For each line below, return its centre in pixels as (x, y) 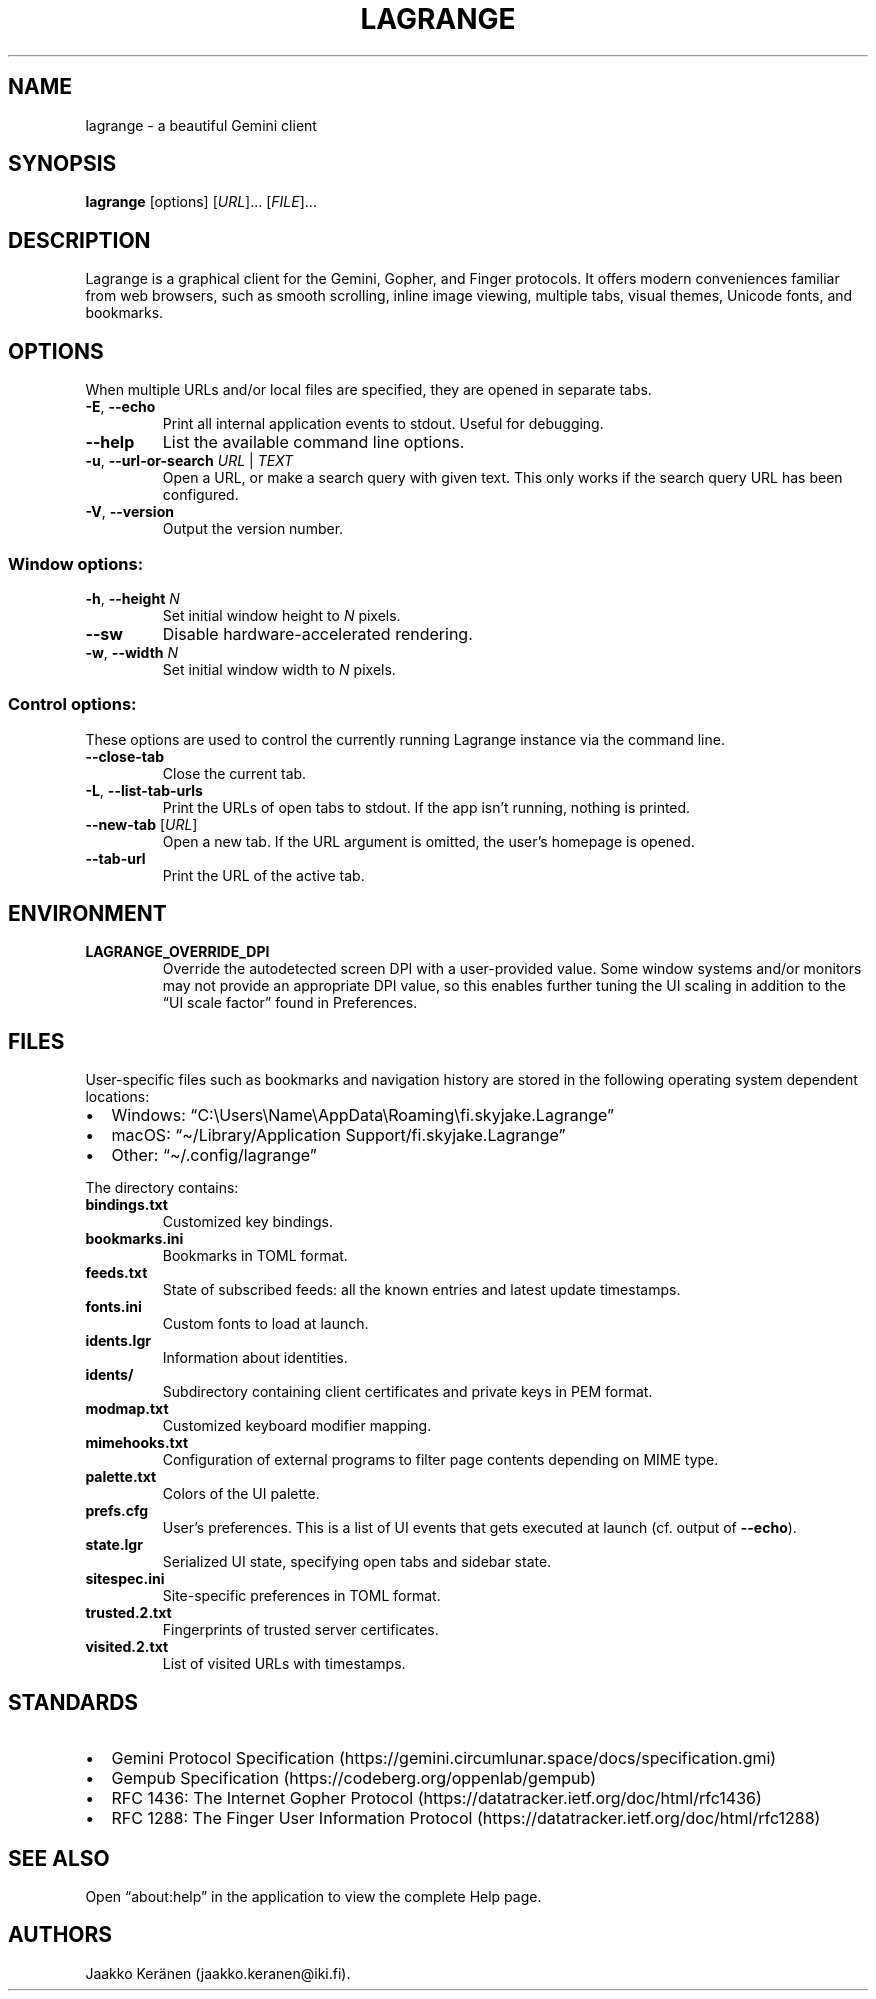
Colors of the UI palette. (241, 1494)
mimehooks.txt (137, 1443)
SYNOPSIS (62, 164)
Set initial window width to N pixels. (279, 669)
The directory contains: (162, 1188)
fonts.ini (113, 1307)
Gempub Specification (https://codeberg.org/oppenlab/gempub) (353, 1778)
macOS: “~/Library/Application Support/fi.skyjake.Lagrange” (338, 1135)
